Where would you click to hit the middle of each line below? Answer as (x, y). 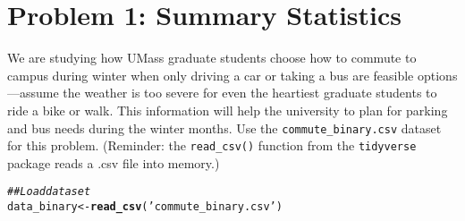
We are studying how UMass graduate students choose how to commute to (212, 58)
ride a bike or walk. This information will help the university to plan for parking (228, 110)
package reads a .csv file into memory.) (114, 162)
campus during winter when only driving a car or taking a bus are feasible (211, 75)
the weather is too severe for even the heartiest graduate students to (250, 93)
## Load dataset (49, 192)
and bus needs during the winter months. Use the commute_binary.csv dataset (224, 127)
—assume (33, 93)
